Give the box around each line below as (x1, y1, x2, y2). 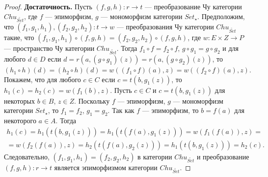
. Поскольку (74, 95, 110, 106)
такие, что (4, 32, 34, 43)
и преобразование (196, 151, 249, 161)
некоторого (4, 115, 36, 126)
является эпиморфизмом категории (54, 162, 158, 172)
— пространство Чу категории (4, 43, 95, 53)
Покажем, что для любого (4, 74, 81, 84)
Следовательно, (4, 151, 50, 161)
